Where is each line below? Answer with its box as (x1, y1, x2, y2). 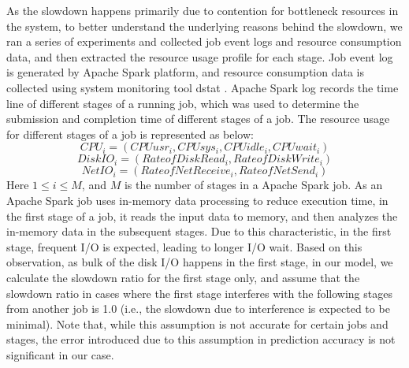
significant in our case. (6, 346, 114, 362)
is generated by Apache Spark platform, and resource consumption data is (6, 64, 364, 80)
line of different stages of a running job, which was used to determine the (6, 95, 359, 111)
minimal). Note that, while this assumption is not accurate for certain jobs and (6, 315, 389, 332)
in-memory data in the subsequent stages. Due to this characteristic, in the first (6, 223, 392, 240)
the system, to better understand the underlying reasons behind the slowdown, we (6, 17, 403, 34)
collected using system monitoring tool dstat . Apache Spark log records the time (6, 79, 399, 95)
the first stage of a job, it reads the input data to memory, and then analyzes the (6, 207, 398, 224)
